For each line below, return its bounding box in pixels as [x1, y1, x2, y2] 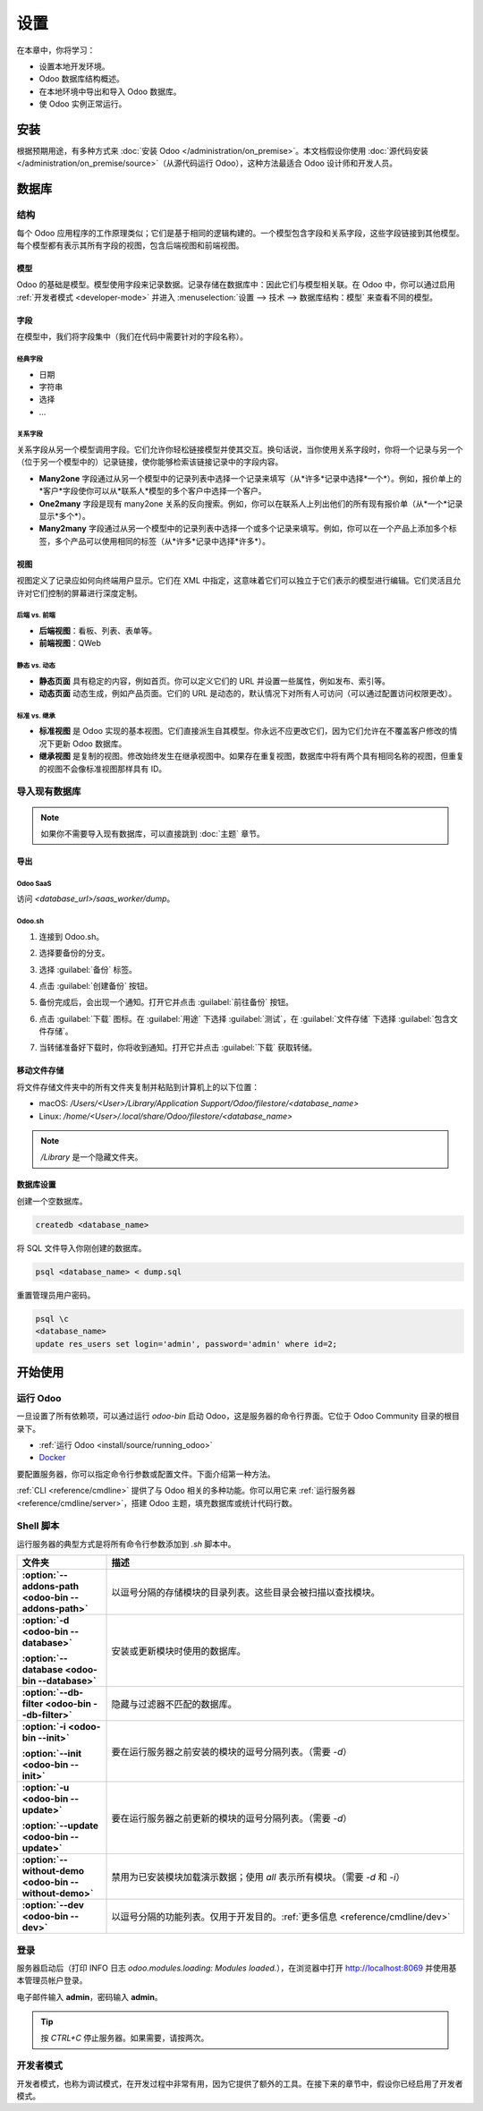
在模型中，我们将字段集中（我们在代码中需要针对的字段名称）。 [16, 331, 248, 342]
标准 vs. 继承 [16, 711, 55, 720]
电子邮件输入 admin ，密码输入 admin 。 [16, 1991, 163, 2002]
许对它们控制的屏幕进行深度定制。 [16, 587, 142, 599]
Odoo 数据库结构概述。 [38, 73, 125, 84]
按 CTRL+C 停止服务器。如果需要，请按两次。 [40, 2032, 209, 2044]
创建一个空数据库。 [16, 1196, 88, 1206]
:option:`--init [21, 1748, 82, 1760]
